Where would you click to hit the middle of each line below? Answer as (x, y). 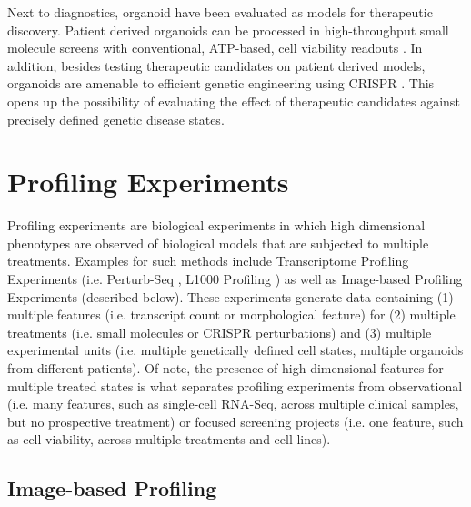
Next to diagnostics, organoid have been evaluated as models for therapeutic (220, 12)
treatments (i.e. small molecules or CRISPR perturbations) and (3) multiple (220, 332)
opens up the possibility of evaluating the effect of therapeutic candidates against (234, 101)
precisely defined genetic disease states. (116, 119)
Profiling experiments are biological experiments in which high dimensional (216, 225)
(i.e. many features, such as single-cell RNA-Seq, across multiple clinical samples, (233, 404)
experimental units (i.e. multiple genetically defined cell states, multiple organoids (235, 350)
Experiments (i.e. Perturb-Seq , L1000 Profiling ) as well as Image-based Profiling (235, 279)
